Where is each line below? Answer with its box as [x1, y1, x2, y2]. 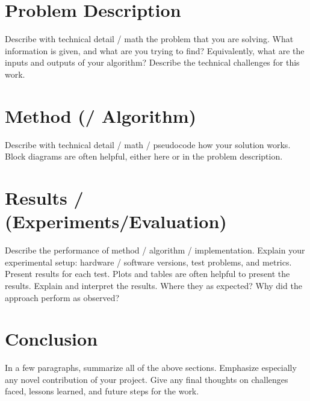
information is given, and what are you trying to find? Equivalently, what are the [5, 44, 305, 57]
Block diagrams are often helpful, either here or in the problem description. [5, 150, 283, 163]
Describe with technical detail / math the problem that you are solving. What [5, 33, 294, 45]
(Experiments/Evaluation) [5, 209, 227, 234]
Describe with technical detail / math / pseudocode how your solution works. [5, 138, 291, 151]
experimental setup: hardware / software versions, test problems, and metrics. [5, 255, 292, 268]
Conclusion [5, 326, 98, 351]
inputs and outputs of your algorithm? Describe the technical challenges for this [5, 56, 300, 69]
